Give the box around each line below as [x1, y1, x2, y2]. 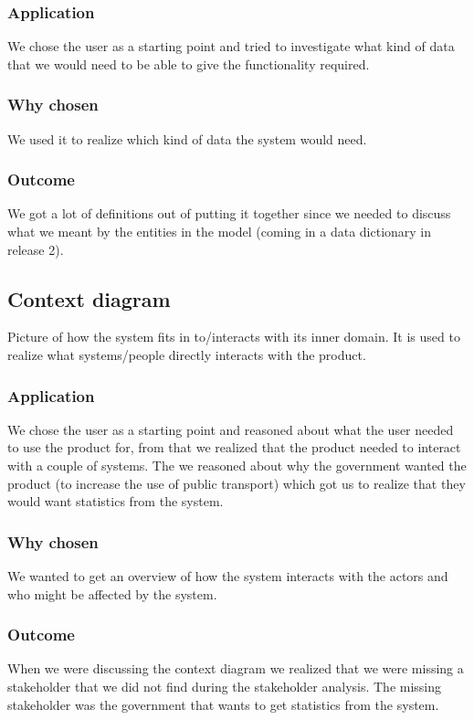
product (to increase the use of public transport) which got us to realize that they [7, 473, 466, 492]
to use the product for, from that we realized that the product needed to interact [7, 438, 461, 457]
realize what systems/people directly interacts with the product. [7, 345, 366, 365]
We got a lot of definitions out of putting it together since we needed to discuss [7, 204, 451, 223]
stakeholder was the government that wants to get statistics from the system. [7, 694, 439, 714]
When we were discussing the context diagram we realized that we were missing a [7, 659, 464, 678]
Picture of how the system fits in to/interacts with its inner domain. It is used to [7, 327, 460, 346]
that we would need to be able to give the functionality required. [7, 54, 370, 73]
